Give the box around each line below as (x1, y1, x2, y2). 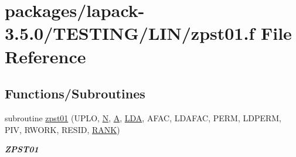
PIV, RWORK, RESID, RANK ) (5, 123, 120, 135)
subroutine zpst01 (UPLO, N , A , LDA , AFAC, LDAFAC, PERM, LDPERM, (5, 111, 281, 124)
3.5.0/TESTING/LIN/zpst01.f (5, 21, 255, 45)
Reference (5, 44, 86, 68)
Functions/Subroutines (5, 84, 145, 103)
